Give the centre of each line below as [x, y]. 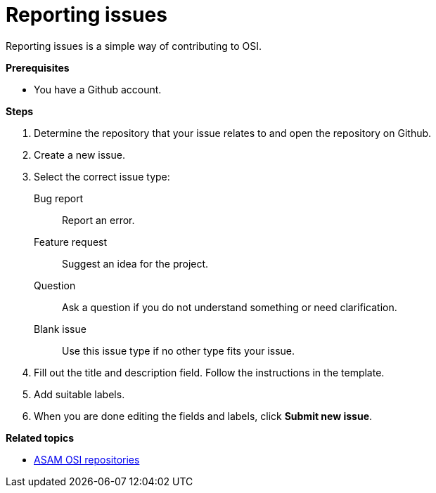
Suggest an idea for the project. [135, 263]
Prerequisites [38, 67]
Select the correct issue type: [102, 176]
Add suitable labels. [79, 394]
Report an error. [98, 220]
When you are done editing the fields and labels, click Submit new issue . [203, 416]
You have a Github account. [98, 89]
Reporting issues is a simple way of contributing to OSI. [134, 46]
